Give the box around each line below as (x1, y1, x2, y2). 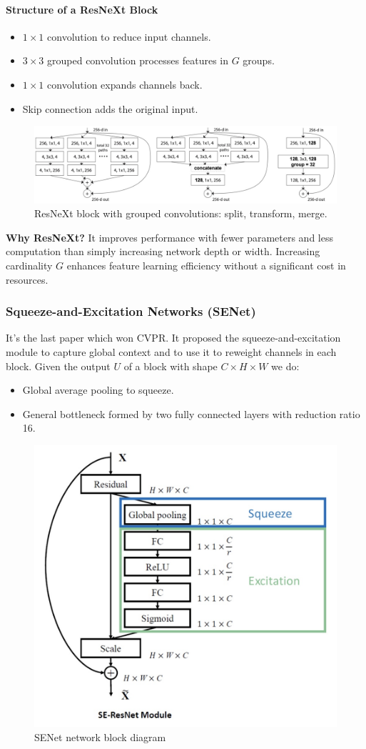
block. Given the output (6, 358, 111, 373)
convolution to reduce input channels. (47, 29, 211, 44)
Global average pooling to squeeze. (22, 382, 174, 397)
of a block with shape (123, 358, 218, 373)
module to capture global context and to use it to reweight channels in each (6, 344, 337, 359)
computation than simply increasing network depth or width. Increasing (6, 244, 320, 259)
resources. (6, 272, 49, 287)
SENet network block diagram (34, 729, 166, 744)
